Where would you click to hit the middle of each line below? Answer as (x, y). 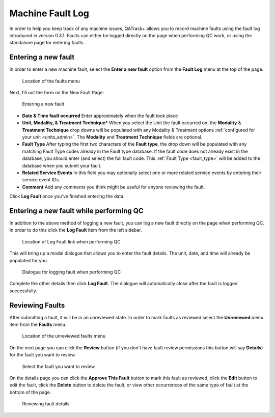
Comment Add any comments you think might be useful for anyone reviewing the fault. (114, 187)
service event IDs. (41, 180)
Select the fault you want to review (59, 366)
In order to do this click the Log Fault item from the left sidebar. (76, 230)
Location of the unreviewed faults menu (64, 336)
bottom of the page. (30, 392)
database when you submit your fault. (62, 165)
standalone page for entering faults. (47, 43)
